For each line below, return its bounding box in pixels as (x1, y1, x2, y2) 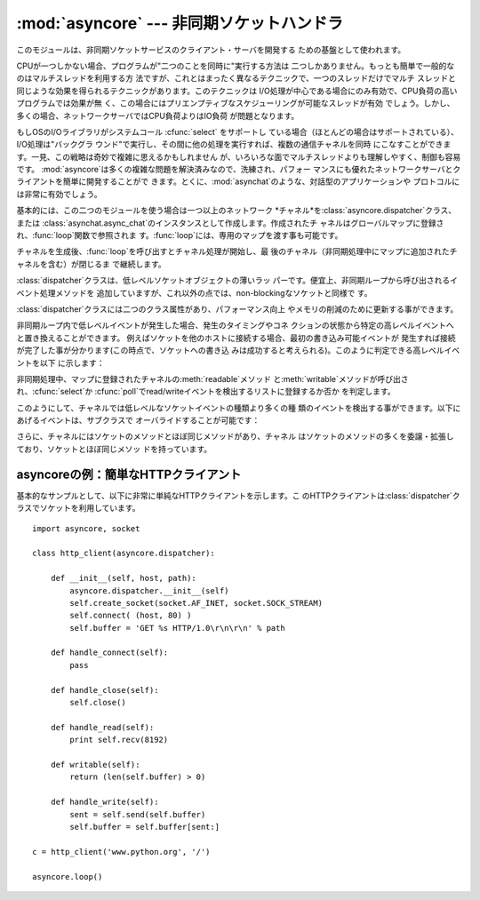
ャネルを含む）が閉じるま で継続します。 (16, 259, 166, 269)
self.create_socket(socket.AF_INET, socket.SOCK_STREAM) (69, 598, 324, 608)
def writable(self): (50, 760, 140, 769)
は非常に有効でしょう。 (16, 188, 102, 199)
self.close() (69, 697, 126, 708)
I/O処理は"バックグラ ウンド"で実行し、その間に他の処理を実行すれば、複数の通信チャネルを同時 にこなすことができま (16, 139, 452, 150)
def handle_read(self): (50, 722, 155, 732)
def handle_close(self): (50, 685, 159, 695)
